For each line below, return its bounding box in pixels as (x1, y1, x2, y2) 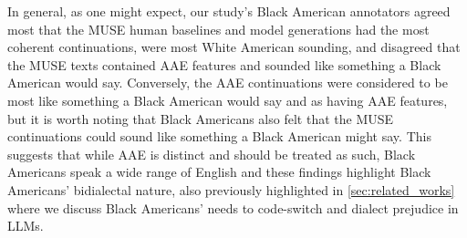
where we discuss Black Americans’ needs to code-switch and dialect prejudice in (7, 198, 459, 217)
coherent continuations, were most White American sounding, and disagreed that (7, 37, 461, 57)
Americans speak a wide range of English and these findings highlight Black (7, 162, 431, 181)
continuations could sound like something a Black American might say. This (7, 127, 431, 146)
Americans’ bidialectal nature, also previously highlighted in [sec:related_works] (7, 180, 455, 199)
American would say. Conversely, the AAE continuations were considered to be (7, 73, 448, 92)
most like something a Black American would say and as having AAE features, (7, 90, 448, 109)
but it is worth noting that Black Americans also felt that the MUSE (7, 109, 394, 128)
